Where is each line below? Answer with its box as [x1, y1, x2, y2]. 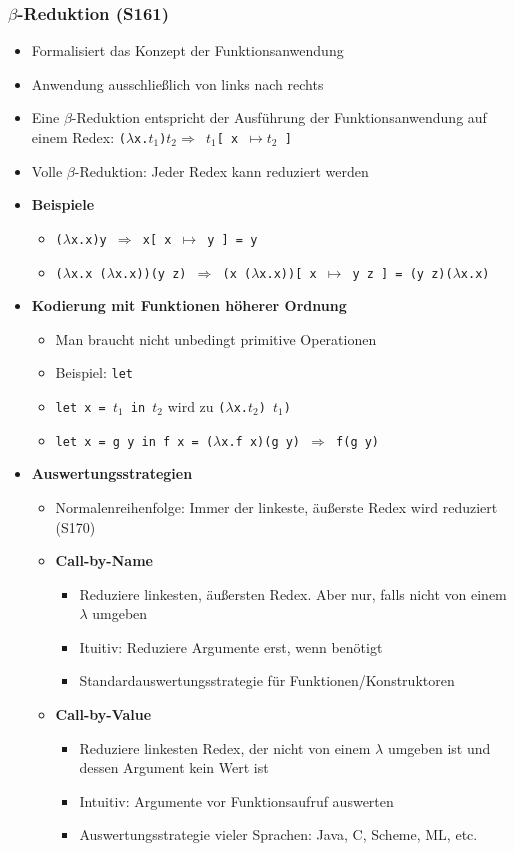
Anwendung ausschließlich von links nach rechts [31, 73, 324, 94]
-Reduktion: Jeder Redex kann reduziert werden [74, 160, 369, 181]
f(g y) [336, 434, 380, 449]
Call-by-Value [55, 704, 152, 725]
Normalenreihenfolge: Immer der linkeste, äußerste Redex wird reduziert [55, 496, 498, 517]
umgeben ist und [387, 737, 491, 758]
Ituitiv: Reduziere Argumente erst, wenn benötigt [79, 636, 383, 657]
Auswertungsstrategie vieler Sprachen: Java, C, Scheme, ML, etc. [79, 824, 478, 845]
